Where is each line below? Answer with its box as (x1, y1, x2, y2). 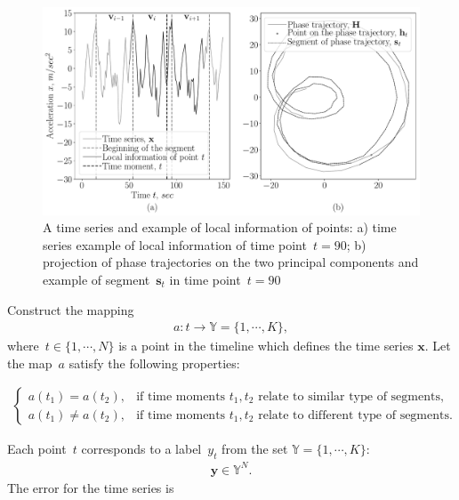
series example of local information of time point (43, 235, 307, 254)
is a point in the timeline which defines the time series (118, 336, 414, 355)
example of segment (43, 270, 150, 288)
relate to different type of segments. (258, 408, 453, 422)
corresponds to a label (81, 440, 202, 458)
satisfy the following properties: (68, 353, 240, 372)
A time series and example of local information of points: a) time (43, 218, 397, 237)
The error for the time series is (7, 478, 174, 496)
